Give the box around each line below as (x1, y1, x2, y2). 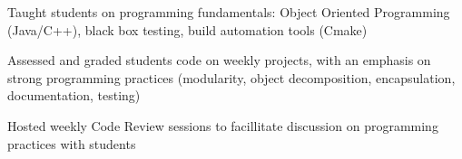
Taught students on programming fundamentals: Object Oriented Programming (7, 3, 450, 21)
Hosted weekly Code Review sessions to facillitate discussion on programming (7, 116, 438, 135)
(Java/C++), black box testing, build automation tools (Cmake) (7, 20, 368, 39)
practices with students (7, 134, 136, 153)
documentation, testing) (7, 86, 141, 105)
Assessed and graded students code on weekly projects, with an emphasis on (7, 51, 431, 70)
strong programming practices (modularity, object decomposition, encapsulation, (7, 68, 456, 87)
